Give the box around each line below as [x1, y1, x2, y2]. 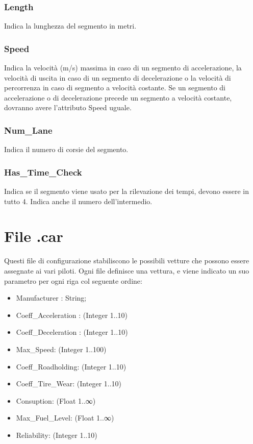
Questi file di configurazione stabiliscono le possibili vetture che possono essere [4, 255, 249, 266]
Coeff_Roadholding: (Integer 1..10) [16, 361, 127, 372]
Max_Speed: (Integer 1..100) [16, 343, 107, 354]
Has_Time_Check [4, 165, 82, 178]
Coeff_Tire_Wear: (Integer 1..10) [16, 378, 122, 389]
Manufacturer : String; [16, 292, 87, 303]
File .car [4, 226, 63, 246]
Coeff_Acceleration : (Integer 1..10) [16, 309, 128, 320]
